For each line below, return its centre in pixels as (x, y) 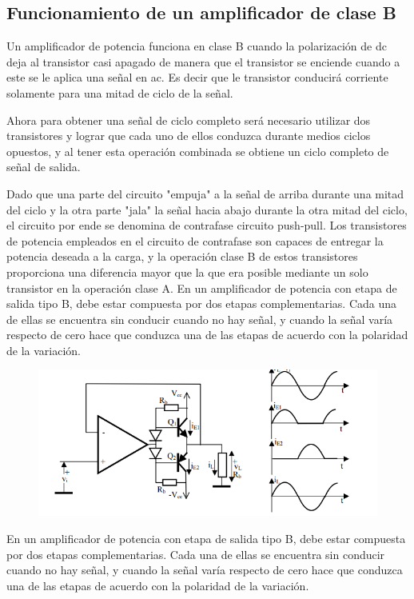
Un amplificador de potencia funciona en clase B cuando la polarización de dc (197, 46)
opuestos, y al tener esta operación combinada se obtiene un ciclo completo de (198, 151)
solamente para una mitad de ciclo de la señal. (120, 92)
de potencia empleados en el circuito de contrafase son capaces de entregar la (195, 240)
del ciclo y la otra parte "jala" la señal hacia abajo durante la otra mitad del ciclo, (207, 209)
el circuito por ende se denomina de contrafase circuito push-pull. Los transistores (207, 225)
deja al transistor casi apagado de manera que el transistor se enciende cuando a (203, 61)
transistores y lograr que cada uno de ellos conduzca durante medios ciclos (189, 136)
